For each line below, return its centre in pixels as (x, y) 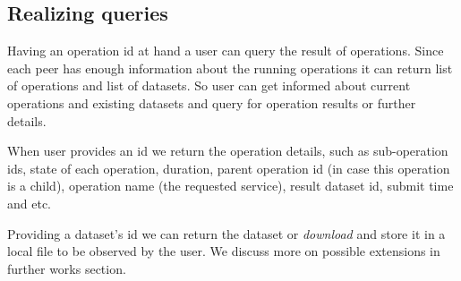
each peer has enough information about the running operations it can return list (230, 68)
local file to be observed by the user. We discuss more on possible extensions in (224, 251)
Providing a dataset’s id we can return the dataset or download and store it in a (226, 233)
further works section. (67, 268)
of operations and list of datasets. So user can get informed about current (209, 85)
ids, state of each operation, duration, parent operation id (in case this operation (229, 168)
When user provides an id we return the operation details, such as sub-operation (228, 151)
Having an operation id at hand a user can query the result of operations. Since (226, 51)
